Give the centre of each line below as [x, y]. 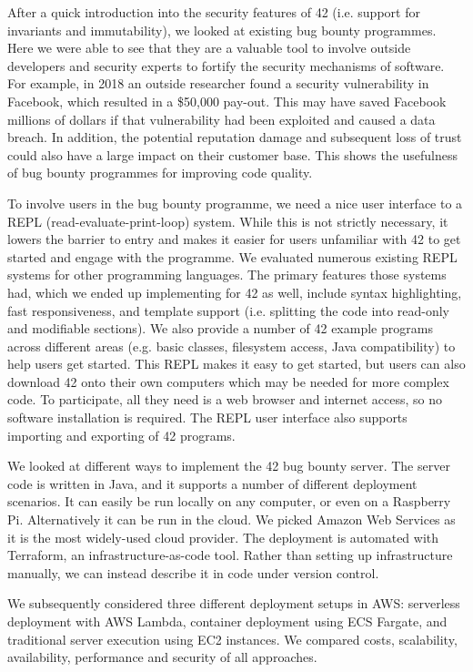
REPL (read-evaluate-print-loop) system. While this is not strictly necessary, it [228, 221]
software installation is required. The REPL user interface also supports [207, 417]
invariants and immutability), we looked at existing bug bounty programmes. [222, 30]
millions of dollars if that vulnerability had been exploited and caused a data [221, 119]
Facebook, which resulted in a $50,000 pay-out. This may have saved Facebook [227, 101]
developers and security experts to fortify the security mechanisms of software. [226, 65]
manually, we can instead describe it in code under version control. [193, 572]
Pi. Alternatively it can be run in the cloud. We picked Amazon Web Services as [231, 519]
